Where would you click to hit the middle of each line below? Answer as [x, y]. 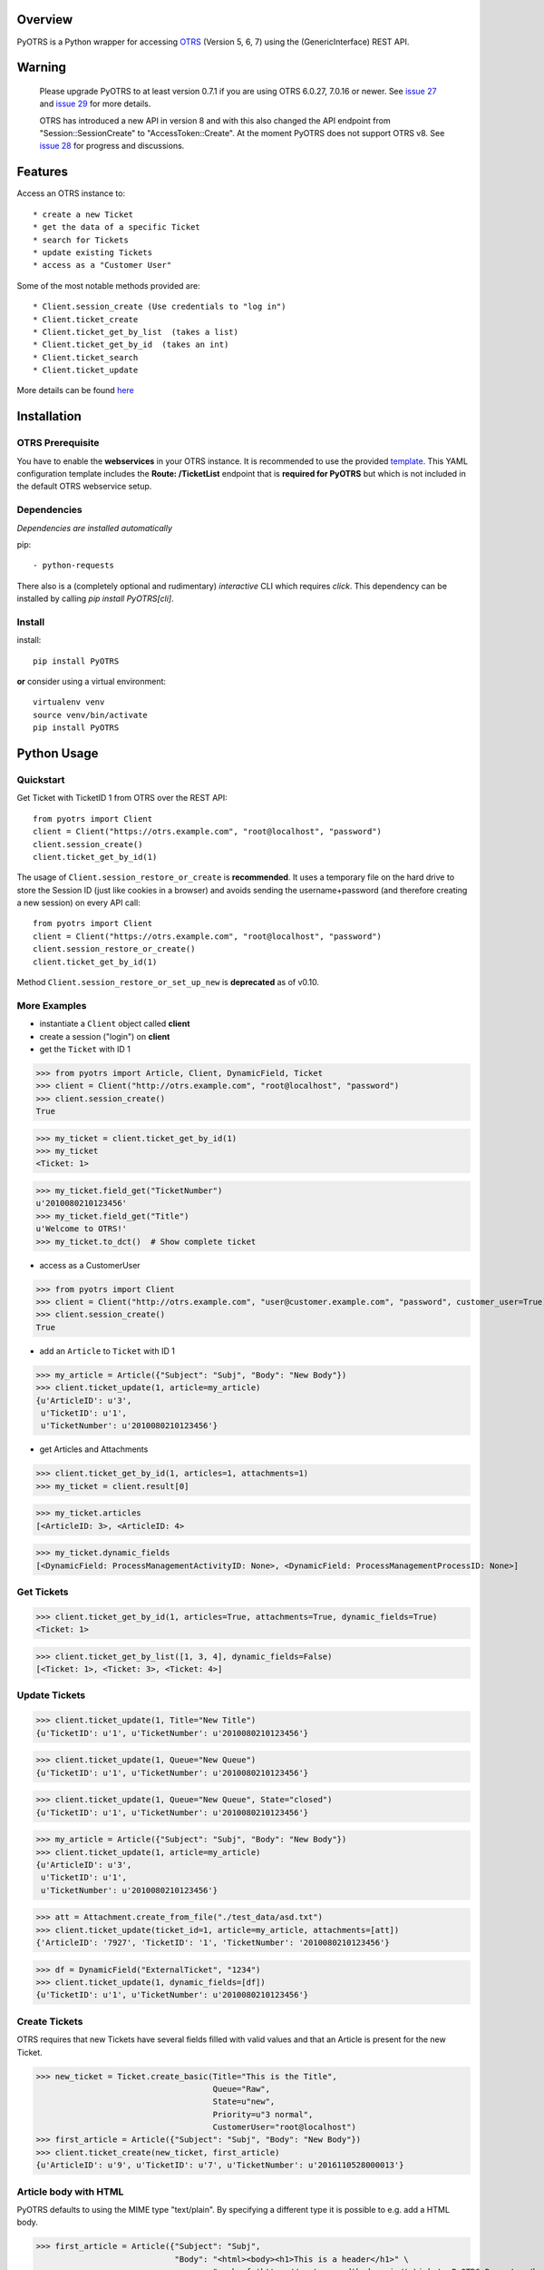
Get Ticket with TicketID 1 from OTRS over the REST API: [122, 798]
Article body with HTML [70, 2191]
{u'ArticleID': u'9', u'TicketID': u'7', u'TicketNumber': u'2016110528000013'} [220, 2165]
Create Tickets [50, 2021]
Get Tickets [43, 1592]
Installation [49, 416]
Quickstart [41, 779]
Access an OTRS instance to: [71, 193]
